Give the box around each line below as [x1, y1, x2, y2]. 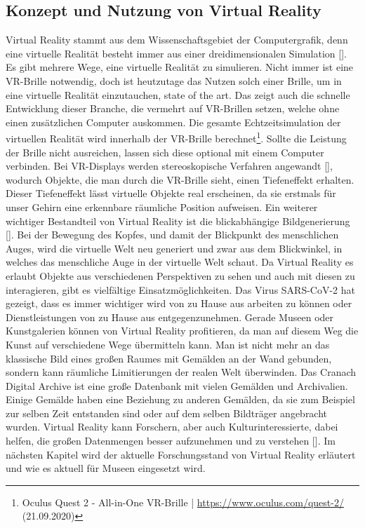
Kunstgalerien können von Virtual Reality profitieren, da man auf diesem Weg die [6, 323, 359, 338]
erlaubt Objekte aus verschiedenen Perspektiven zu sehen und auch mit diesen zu [6, 268, 355, 283]
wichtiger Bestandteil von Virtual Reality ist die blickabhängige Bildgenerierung [6, 213, 350, 228]
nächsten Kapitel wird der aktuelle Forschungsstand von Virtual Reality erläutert [6, 447, 356, 461]
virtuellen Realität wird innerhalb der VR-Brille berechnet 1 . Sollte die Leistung [6, 129, 347, 146]
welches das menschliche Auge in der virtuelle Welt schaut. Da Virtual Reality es [6, 255, 354, 269]
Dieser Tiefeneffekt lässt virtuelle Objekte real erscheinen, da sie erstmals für [6, 186, 336, 201]
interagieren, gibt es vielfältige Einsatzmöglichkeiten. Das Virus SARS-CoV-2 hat [6, 282, 356, 297]
